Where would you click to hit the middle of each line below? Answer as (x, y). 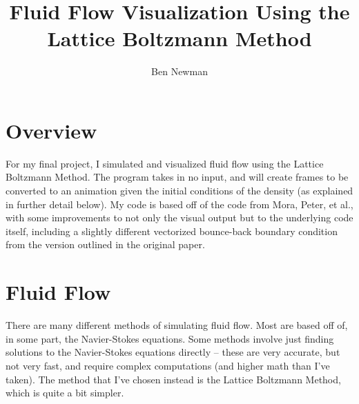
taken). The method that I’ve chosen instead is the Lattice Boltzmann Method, (173, 379)
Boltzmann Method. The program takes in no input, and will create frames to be (177, 177)
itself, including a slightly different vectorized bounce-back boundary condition (172, 231)
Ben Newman (179, 71)
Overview (51, 130)
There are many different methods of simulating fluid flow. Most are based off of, (177, 325)
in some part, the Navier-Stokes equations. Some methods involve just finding (170, 338)
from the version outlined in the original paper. (105, 244)
